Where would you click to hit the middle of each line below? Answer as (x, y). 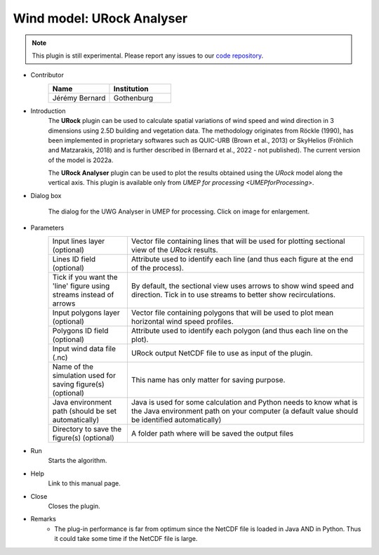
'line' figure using (81, 286)
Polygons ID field (80, 331)
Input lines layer (79, 241)
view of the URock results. (174, 250)
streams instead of (83, 295)
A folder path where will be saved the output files (212, 433)
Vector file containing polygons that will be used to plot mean (232, 313)
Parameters (47, 228)
